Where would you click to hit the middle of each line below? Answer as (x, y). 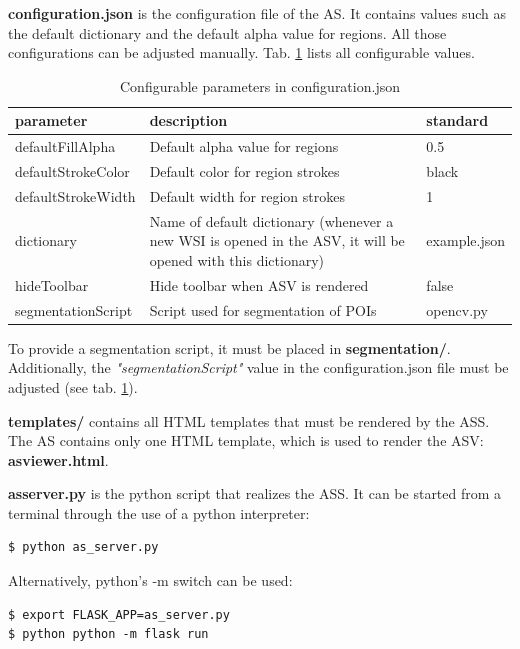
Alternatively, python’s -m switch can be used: (150, 580)
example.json (465, 240)
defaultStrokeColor (72, 171)
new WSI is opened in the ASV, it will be (277, 240)
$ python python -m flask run (108, 634)
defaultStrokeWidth (75, 195)
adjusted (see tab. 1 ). (73, 386)
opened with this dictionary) (237, 259)
